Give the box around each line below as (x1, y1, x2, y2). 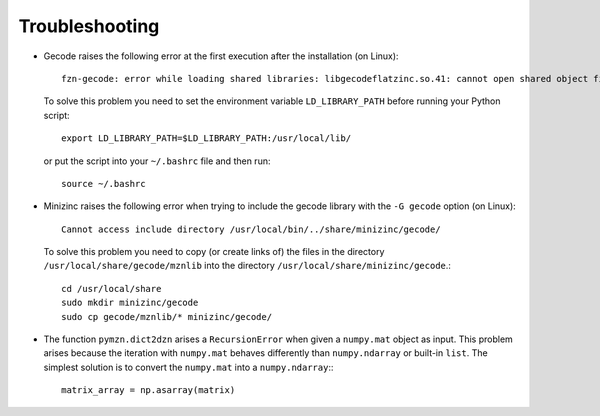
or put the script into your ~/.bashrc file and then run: (43, 155, 271, 167)
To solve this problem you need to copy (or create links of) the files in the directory (43, 246, 385, 258)
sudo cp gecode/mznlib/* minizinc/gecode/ (61, 311, 273, 322)
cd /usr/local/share (61, 283, 162, 294)
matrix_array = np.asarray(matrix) (61, 385, 236, 396)
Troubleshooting (18, 15, 160, 37)
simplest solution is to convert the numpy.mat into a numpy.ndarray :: (43, 361, 334, 373)
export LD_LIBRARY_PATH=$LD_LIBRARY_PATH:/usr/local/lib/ (61, 133, 352, 144)
